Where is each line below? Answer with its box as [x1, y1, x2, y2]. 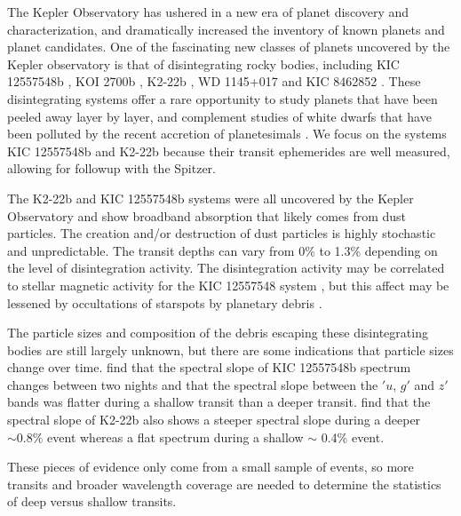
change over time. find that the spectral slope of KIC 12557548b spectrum [7, 358, 411, 377]
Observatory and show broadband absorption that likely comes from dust [7, 206, 407, 225]
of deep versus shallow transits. [7, 492, 177, 511]
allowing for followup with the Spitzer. [7, 159, 217, 178]
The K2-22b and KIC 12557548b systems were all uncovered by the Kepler [7, 188, 414, 207]
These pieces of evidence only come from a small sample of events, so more [7, 457, 414, 476]
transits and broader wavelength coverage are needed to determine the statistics [7, 474, 441, 493]
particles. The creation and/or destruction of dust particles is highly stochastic [7, 224, 436, 242]
